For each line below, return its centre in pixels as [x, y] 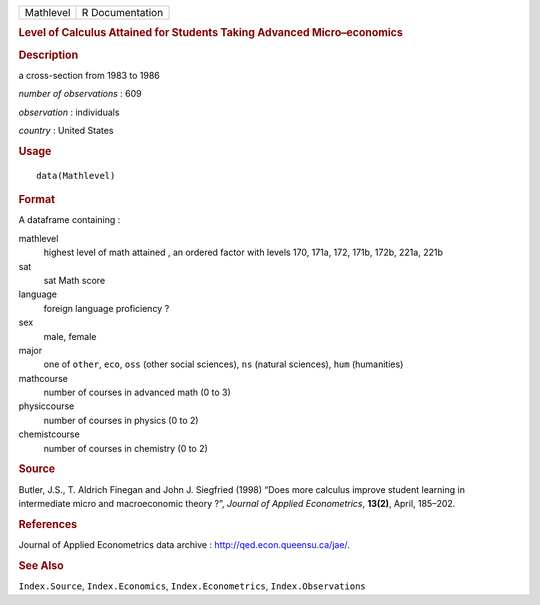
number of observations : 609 [80, 94]
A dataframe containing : [69, 220]
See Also [41, 565]
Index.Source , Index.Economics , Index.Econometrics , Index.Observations [192, 586]
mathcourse [43, 378]
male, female [70, 336]
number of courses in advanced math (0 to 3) [137, 392]
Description [48, 55]
